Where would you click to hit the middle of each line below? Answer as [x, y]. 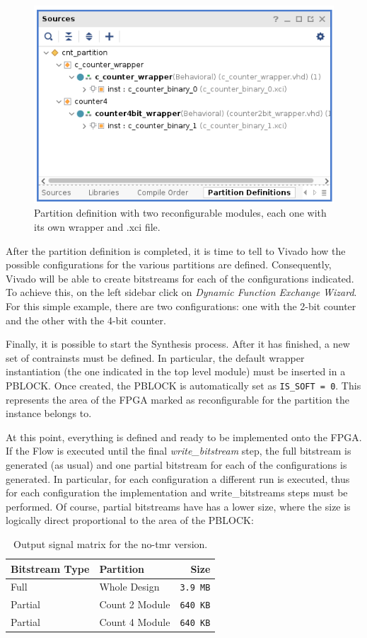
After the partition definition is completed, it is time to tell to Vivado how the [176, 250]
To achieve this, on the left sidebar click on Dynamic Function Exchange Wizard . [181, 292]
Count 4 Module [135, 622]
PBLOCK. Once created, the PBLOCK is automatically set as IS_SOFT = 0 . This [183, 385]
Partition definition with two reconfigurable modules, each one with [180, 213]
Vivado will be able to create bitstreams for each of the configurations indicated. [180, 278]
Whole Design [129, 587]
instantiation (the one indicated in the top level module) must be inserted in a [176, 371]
